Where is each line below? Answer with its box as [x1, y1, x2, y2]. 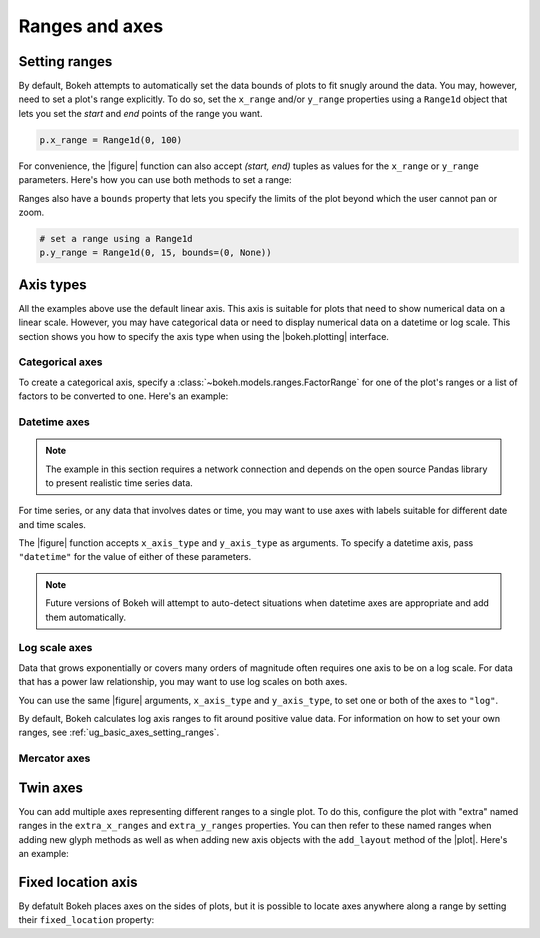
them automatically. [45, 611, 127, 623]
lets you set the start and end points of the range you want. [18, 107, 263, 119]
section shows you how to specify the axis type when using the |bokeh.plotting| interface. [18, 330, 390, 342]
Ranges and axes [18, 15, 164, 37]
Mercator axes [18, 751, 91, 765]
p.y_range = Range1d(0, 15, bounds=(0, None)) [39, 247, 272, 259]
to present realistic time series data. [45, 476, 194, 489]
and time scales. [18, 518, 87, 530]
